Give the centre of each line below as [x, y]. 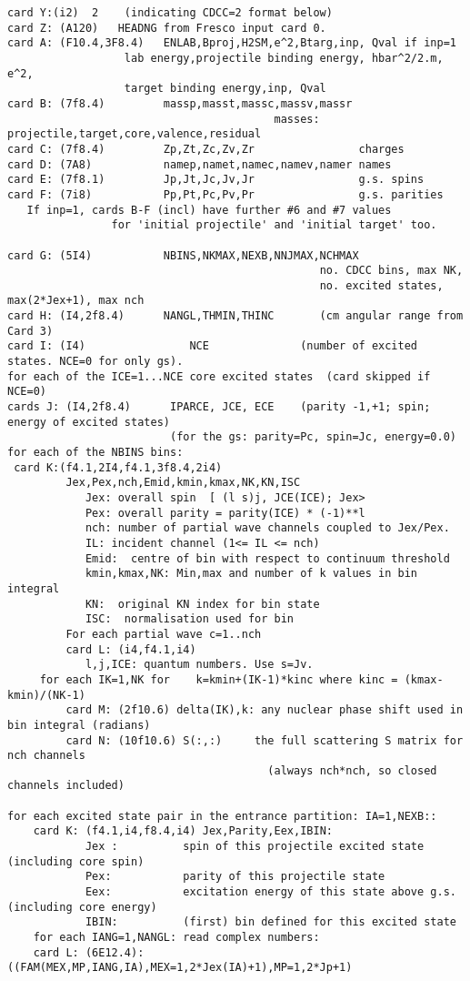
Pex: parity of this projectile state [235, 877]
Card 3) [30, 331]
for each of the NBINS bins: [95, 453]
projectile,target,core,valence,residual [135, 134]
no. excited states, [381, 285]
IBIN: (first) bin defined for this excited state [270, 922]
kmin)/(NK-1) [46, 695]
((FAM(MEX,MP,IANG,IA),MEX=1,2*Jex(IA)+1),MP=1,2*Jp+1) [180, 968]
